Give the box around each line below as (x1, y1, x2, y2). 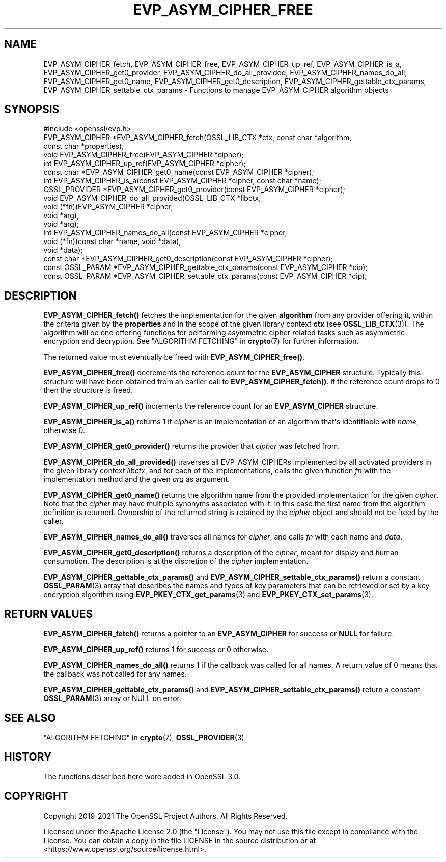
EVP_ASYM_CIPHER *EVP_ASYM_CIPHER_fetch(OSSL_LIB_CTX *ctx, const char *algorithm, (43, 133, 352, 142)
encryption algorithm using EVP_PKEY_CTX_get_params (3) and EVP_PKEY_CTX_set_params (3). (43, 590, 373, 599)
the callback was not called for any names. (43, 669, 187, 679)
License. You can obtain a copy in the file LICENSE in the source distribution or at (43, 836, 316, 845)
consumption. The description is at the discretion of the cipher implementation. (43, 557, 309, 566)
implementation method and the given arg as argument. (43, 475, 230, 484)
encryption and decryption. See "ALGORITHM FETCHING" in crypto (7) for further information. (43, 337, 359, 346)
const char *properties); (43, 142, 124, 151)
